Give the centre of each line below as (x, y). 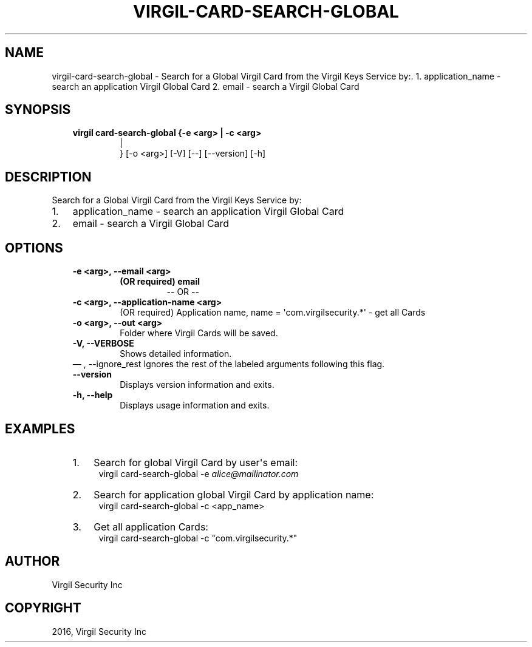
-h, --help (93, 395)
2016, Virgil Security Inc (99, 631)
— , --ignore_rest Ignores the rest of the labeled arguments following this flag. (229, 364)
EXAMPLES (40, 429)
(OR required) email (160, 282)
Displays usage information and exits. (195, 405)
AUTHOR (32, 561)
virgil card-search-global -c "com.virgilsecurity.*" (198, 538)
